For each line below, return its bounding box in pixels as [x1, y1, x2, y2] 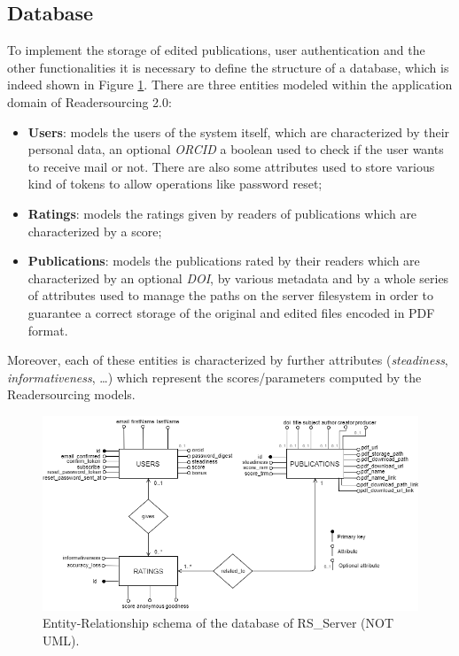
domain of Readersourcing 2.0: [7, 92, 172, 111]
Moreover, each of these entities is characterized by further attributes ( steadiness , [7, 351, 448, 369]
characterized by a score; [27, 221, 162, 240]
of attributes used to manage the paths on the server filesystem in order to [27, 286, 433, 305]
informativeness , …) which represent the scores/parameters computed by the [7, 367, 422, 386]
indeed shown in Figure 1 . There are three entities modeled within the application [7, 75, 453, 94]
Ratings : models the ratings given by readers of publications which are [27, 204, 417, 222]
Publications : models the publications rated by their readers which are [27, 251, 420, 270]
